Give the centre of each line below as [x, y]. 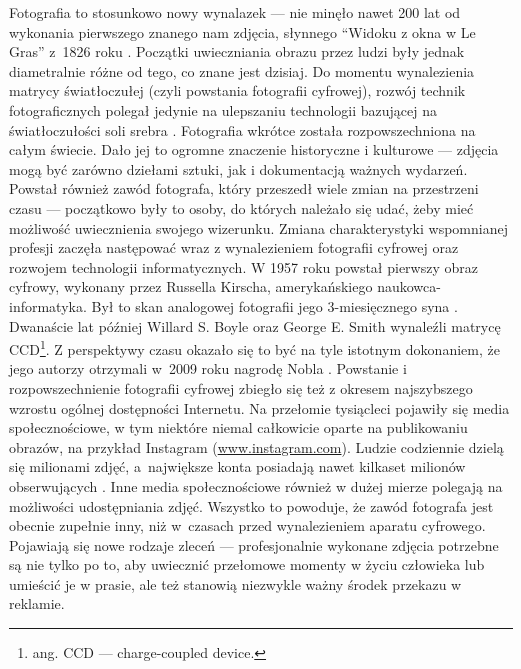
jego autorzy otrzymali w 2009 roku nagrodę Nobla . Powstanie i [208, 368]
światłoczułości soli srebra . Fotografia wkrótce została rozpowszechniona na [242, 129]
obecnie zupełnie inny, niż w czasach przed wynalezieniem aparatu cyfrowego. [247, 525]
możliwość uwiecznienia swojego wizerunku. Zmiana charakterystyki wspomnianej [258, 227]
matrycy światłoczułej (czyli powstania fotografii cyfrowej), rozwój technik [237, 90]
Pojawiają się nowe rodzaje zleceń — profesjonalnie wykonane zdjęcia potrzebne [254, 544]
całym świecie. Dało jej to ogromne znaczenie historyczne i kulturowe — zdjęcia [254, 149]
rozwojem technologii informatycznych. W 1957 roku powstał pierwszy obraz [243, 266]
